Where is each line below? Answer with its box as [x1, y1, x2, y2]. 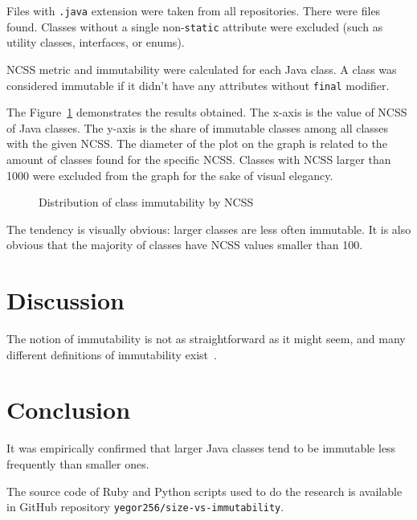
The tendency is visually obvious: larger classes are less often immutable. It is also [6, 220, 411, 237]
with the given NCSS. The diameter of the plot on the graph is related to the [6, 135, 387, 152]
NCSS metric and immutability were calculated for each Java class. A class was [6, 60, 397, 77]
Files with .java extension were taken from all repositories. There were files [6, 2, 381, 18]
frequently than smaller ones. [6, 455, 149, 472]
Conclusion [6, 393, 131, 426]
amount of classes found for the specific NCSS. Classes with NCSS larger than [6, 150, 391, 167]
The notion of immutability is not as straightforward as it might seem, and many [6, 330, 406, 347]
